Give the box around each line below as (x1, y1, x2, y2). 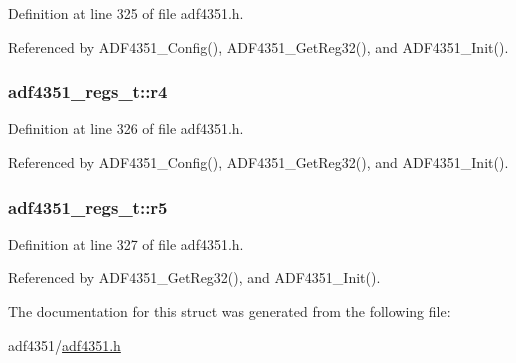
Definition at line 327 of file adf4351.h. (8, 233, 244, 254)
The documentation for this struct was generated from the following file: (8, 301, 451, 321)
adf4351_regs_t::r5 (8, 194, 168, 219)
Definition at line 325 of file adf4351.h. (8, 3, 244, 23)
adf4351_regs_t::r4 (8, 79, 168, 104)
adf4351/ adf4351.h (8, 334, 121, 355)
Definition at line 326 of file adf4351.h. (8, 118, 244, 139)
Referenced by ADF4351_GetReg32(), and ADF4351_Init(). (8, 267, 381, 288)
